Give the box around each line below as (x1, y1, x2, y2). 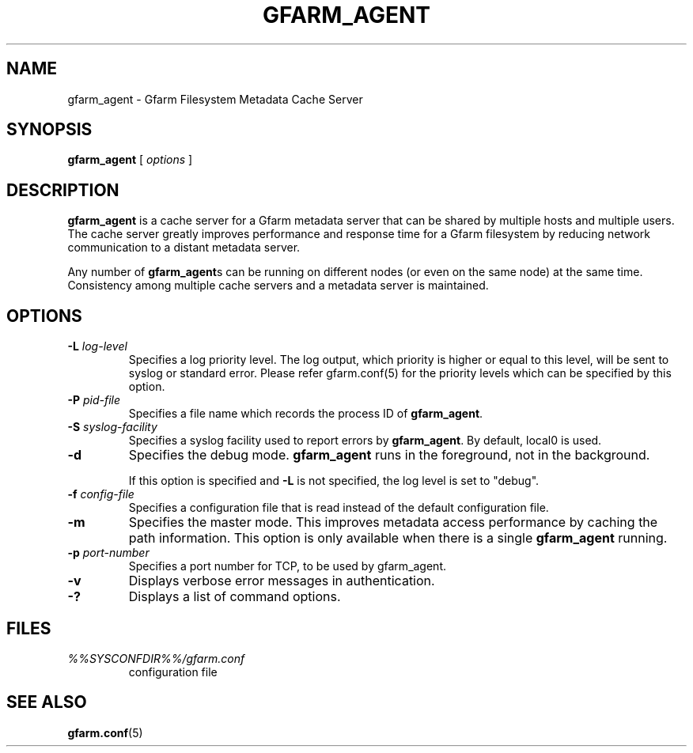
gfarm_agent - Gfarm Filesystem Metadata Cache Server (67, 92, 363, 106)
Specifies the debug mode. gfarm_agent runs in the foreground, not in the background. (128, 447, 650, 464)
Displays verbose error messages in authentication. (128, 573, 435, 589)
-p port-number (67, 546, 150, 560)
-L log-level (67, 339, 127, 354)
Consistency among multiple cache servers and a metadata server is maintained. (67, 278, 489, 293)
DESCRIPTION (6, 180, 119, 200)
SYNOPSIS (6, 119, 93, 140)
